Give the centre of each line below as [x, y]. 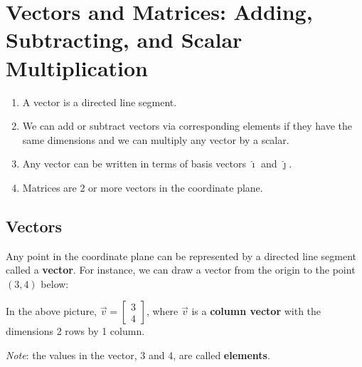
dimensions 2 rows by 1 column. [75, 331]
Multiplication [77, 67]
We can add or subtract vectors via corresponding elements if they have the [187, 126]
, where [162, 311]
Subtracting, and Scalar [124, 40]
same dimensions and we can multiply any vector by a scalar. [156, 139]
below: [55, 283]
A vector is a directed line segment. [100, 102]
